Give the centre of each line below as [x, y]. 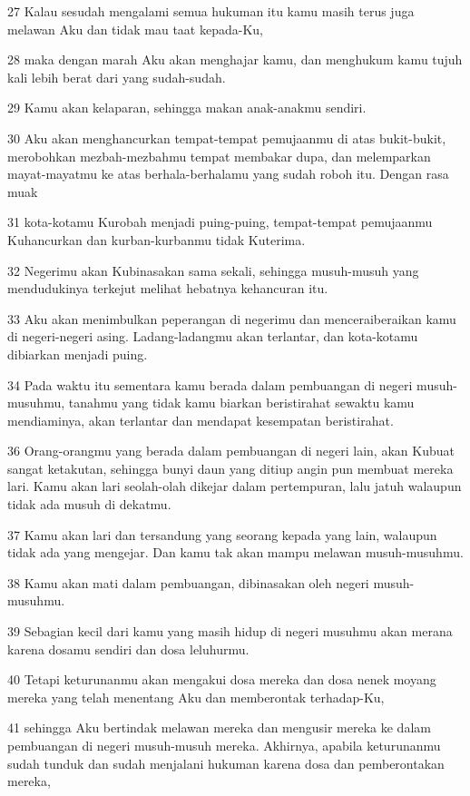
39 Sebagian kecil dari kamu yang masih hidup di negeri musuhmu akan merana [230, 631]
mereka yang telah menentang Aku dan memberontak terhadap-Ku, [196, 697]
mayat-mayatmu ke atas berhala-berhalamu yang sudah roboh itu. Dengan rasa [228, 174]
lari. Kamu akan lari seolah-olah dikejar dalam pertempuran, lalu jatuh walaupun [235, 486]
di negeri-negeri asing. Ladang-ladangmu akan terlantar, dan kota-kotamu [213, 336]
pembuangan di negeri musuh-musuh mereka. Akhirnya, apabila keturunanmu [224, 745]
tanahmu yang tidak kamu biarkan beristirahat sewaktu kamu [241, 403]
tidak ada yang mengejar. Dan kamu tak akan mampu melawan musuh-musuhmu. [235, 552]
